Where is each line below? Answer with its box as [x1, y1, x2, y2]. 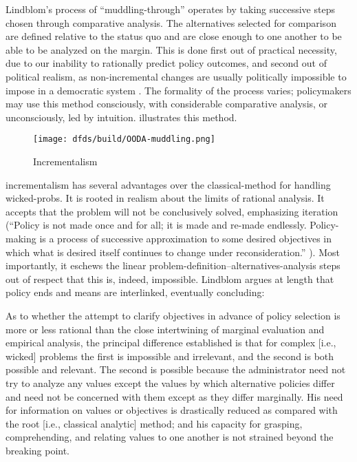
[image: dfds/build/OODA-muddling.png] [33, 134, 215, 145]
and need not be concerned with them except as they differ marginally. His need [6, 389, 343, 403]
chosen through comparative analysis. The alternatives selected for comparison [6, 15, 336, 30]
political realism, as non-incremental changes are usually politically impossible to [6, 69, 347, 83]
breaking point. [6, 443, 70, 457]
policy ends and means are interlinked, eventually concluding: [6, 285, 265, 300]
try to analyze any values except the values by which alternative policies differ [6, 375, 335, 390]
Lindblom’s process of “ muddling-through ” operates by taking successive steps [6, 2, 335, 16]
